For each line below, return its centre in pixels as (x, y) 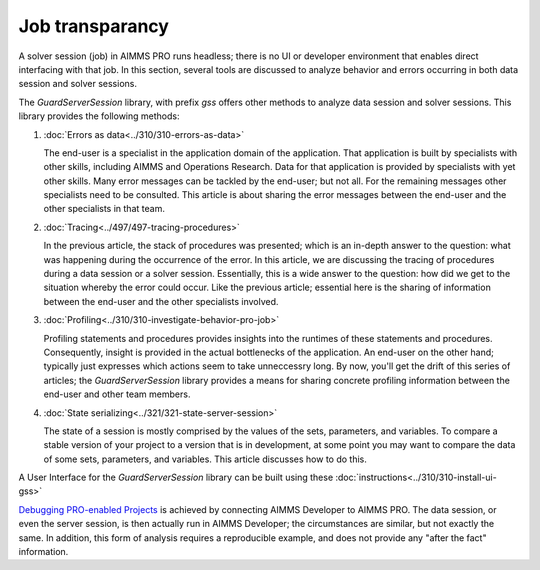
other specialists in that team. (104, 209)
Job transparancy (94, 26)
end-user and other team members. (117, 394)
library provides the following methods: (99, 116)
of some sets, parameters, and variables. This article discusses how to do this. (205, 459)
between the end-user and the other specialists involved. (161, 301)
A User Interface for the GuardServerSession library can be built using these (176, 477)
